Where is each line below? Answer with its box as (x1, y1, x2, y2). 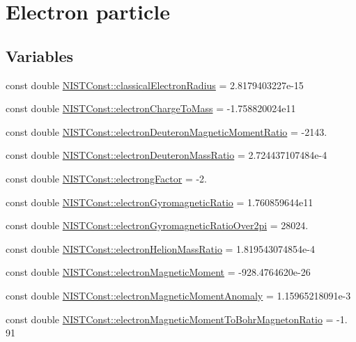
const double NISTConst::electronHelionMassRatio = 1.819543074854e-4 (6, 241, 315, 256)
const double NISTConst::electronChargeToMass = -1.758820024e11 (6, 101, 296, 116)
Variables (6, 45, 74, 66)
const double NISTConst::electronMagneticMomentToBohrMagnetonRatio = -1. (6, 311, 348, 326)
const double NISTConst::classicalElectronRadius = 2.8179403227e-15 (6, 77, 304, 92)
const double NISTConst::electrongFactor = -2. (6, 171, 208, 185)
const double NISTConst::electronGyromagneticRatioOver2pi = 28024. (6, 218, 309, 233)
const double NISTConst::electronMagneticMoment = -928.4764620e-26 (6, 265, 311, 279)
